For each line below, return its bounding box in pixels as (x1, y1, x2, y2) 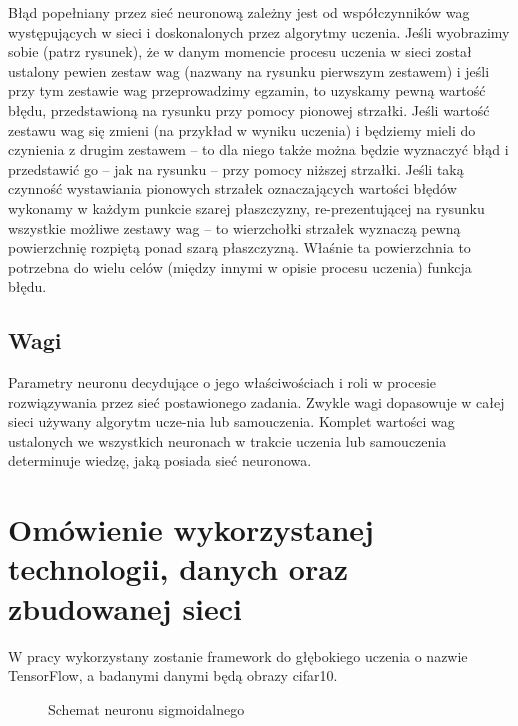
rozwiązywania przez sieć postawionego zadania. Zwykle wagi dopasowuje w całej (8, 391, 505, 412)
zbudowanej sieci (8, 587, 243, 628)
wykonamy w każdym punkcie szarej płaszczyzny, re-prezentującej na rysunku (8, 197, 485, 218)
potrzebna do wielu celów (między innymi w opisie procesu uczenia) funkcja (8, 256, 472, 277)
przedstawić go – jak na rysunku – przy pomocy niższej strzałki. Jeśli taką (8, 158, 464, 179)
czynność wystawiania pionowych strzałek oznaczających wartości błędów (8, 178, 457, 199)
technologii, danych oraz (8, 548, 349, 589)
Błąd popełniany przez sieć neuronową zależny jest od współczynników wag (8, 2, 470, 22)
